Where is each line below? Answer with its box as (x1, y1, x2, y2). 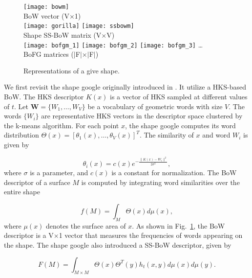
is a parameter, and (30, 167, 88, 178)
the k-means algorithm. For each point (4, 120, 119, 130)
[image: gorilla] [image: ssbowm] (23, 23, 134, 30)
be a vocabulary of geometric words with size (87, 101, 223, 111)
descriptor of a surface (4, 177, 70, 187)
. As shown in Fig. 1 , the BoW (132, 220, 225, 231)
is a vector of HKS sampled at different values (110, 91, 248, 101)
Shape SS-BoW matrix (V (23, 29, 102, 40)
